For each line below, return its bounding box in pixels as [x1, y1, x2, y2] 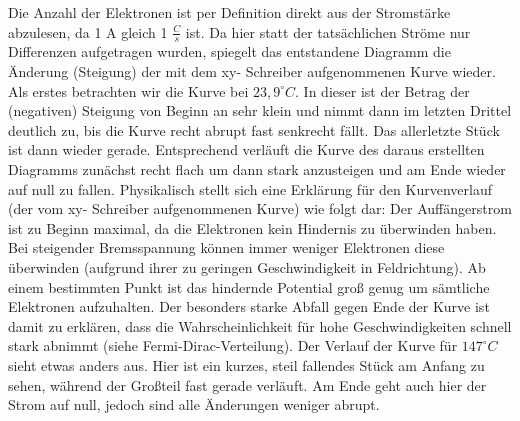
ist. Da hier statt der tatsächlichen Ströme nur [185, 21, 471, 42]
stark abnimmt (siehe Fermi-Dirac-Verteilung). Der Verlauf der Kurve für [8, 335, 458, 356]
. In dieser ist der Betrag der [295, 80, 470, 101]
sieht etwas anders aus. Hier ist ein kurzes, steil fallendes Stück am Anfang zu [8, 354, 485, 375]
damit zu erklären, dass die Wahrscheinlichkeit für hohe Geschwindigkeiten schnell [8, 315, 512, 336]
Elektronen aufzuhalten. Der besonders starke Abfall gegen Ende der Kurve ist [8, 296, 490, 317]
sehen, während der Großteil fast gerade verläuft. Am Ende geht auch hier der [8, 374, 487, 395]
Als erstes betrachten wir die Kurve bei [8, 80, 249, 101]
